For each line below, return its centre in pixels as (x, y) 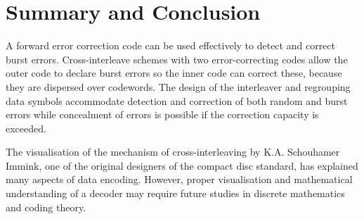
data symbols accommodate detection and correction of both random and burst (177, 100)
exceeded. (26, 128)
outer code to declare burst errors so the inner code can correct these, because (174, 73)
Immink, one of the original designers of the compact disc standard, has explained (182, 165)
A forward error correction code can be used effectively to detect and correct (170, 45)
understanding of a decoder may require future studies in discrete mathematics (175, 193)
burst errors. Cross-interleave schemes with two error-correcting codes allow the (177, 59)
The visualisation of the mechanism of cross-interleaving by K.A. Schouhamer (173, 152)
